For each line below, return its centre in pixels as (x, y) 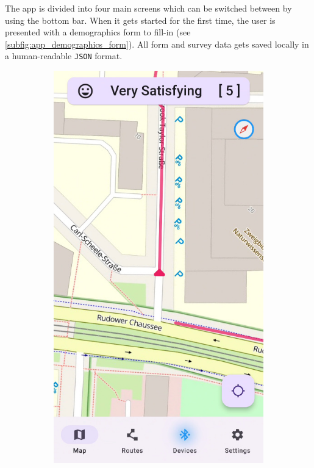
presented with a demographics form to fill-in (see (98, 32)
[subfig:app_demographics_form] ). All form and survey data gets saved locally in (157, 44)
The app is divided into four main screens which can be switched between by (148, 8)
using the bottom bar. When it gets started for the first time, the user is (140, 20)
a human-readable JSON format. (64, 56)
